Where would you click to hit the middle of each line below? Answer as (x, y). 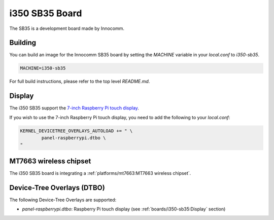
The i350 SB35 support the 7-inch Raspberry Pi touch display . (74, 108)
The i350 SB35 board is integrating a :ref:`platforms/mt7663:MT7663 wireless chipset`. (100, 173)
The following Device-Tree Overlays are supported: (63, 200)
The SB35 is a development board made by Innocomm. (67, 28)
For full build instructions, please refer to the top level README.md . (80, 82)
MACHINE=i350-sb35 (43, 68)
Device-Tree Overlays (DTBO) (57, 188)
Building (23, 43)
